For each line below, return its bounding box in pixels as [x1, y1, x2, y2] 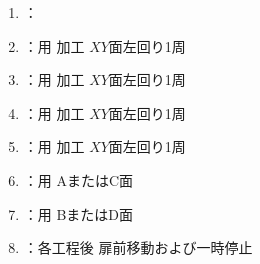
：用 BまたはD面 [23, 203, 134, 224]
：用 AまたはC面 [23, 169, 134, 190]
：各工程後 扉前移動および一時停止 [23, 237, 253, 258]
